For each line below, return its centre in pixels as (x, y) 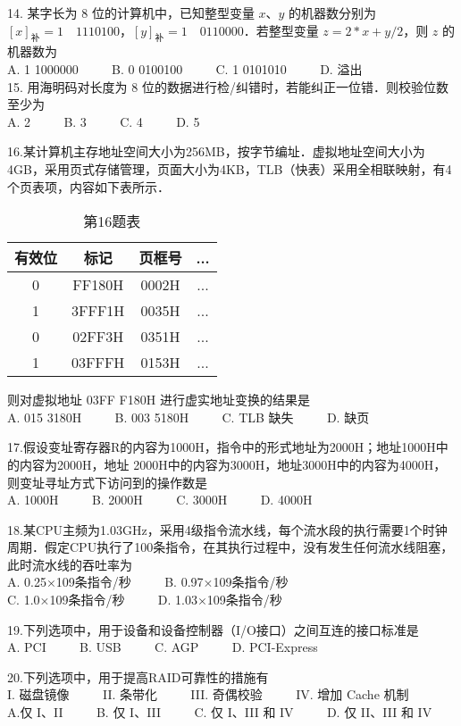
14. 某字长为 (42, 13)
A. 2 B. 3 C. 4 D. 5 (104, 121)
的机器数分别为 (333, 13)
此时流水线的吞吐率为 (70, 564)
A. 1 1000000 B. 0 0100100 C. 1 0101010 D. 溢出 (185, 68)
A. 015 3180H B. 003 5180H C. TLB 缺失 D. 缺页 (189, 417)
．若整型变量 (281, 30)
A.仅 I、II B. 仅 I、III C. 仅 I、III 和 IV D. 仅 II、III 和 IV (220, 712)
